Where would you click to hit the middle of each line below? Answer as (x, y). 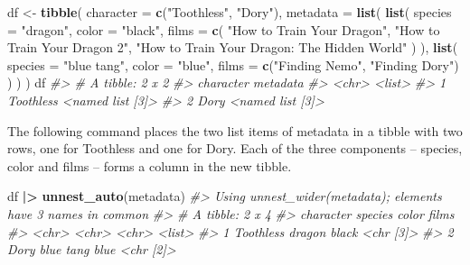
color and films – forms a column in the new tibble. (150, 165)
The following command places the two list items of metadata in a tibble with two (235, 130)
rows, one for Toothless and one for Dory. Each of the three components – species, (235, 148)
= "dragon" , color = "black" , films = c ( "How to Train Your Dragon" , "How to (224, 29)
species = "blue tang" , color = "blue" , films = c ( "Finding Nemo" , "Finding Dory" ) (233, 64)
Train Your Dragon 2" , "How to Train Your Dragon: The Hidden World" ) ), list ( (233, 47)
